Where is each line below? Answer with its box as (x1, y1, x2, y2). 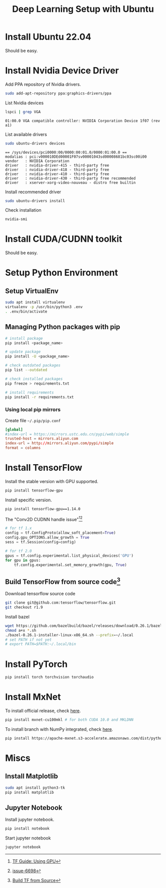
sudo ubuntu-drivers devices (5, 141, 65, 146)
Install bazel (5, 614, 30, 620)
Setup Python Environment (5, 267, 119, 278)
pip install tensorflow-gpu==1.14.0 (5, 506, 81, 511)
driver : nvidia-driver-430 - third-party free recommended (5, 176, 136, 181)
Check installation (5, 207, 42, 213)
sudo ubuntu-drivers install (5, 198, 65, 203)
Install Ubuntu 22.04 (5, 31, 91, 43)
